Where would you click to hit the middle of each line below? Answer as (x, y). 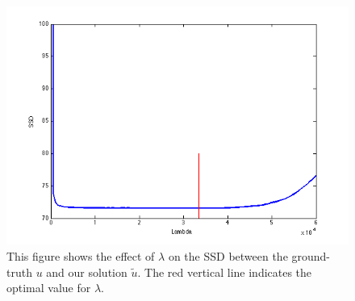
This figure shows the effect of (81, 255)
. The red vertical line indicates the (225, 272)
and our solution (87, 272)
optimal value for (49, 288)
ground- (311, 255)
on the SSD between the (228, 255)
